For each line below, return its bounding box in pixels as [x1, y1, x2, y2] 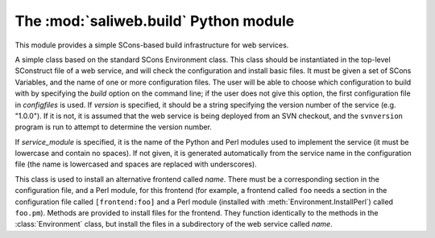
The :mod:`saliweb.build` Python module [14, 12, 295, 30]
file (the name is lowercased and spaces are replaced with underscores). [14, 159, 257, 169]
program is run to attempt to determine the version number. [14, 122, 213, 132]
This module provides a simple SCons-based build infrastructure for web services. [14, 40, 289, 50]
